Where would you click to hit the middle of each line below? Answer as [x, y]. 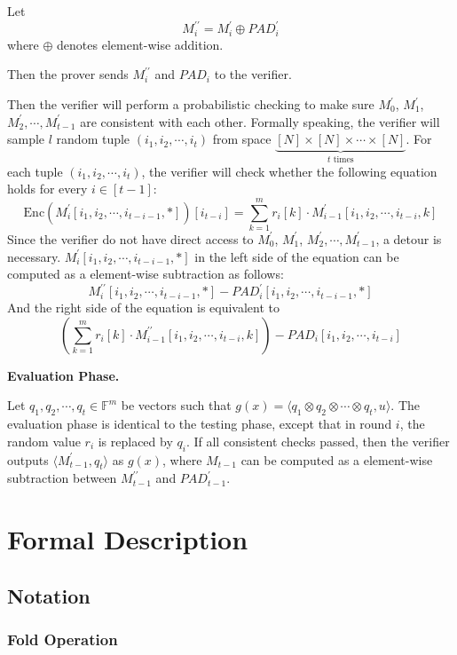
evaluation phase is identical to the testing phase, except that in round [200, 424]
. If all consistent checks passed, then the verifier [318, 441]
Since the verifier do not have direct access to [130, 238]
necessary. [34, 256]
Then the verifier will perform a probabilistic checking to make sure [191, 104]
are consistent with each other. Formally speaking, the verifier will [260, 121]
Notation [49, 595]
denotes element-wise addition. [140, 44]
